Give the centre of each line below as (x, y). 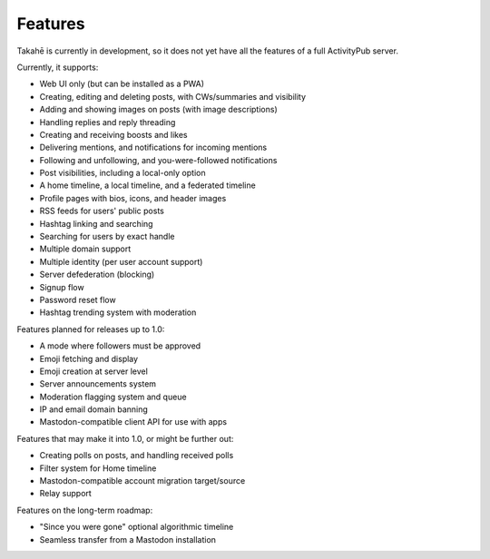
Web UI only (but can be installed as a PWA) (122, 84)
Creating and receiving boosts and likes (113, 134)
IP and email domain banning (94, 409)
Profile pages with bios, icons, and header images (133, 198)
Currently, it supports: (58, 67)
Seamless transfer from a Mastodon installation (128, 539)
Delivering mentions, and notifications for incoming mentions (153, 147)
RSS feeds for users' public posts (102, 211)
